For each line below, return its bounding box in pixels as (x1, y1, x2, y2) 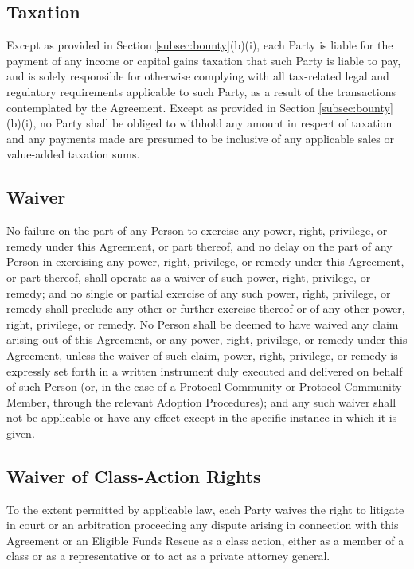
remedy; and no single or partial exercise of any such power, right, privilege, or (6, 284, 391, 301)
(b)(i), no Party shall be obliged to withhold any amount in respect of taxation (6, 115, 393, 131)
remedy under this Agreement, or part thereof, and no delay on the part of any (6, 237, 393, 254)
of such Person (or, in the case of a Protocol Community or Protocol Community (6, 378, 402, 395)
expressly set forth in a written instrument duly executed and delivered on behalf (6, 362, 403, 379)
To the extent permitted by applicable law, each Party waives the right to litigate (6, 501, 404, 517)
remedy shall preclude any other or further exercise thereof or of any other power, (6, 300, 405, 317)
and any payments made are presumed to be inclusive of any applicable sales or (6, 130, 394, 146)
